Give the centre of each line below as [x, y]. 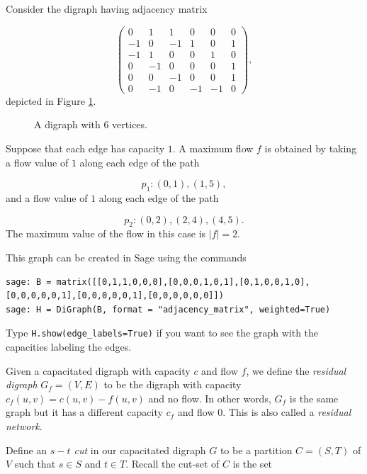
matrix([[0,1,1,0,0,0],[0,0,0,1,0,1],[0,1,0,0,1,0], [183, 282]
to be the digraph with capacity [173, 384]
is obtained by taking [311, 148]
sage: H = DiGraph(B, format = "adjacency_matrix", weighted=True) [168, 309]
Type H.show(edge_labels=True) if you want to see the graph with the [162, 333]
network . [24, 426]
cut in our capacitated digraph [140, 450]
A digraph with [67, 124]
